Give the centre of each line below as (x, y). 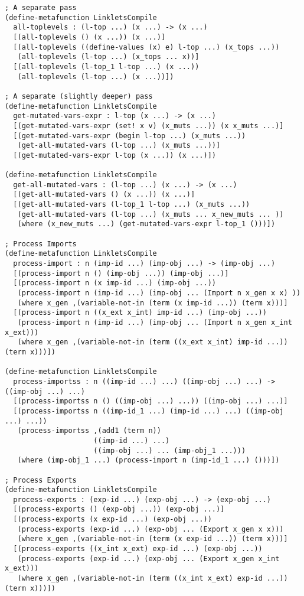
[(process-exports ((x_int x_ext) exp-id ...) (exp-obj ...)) (138, 549)
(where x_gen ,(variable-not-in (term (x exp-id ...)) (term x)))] (153, 539)
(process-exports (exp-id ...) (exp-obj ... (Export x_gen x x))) (151, 529)
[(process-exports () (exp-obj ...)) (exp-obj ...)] (119, 509)
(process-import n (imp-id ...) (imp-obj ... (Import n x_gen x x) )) (159, 293)
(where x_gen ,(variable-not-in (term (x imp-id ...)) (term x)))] (153, 303)
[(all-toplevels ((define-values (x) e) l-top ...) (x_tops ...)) (146, 47)
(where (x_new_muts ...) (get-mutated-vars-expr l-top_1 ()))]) (146, 224)
